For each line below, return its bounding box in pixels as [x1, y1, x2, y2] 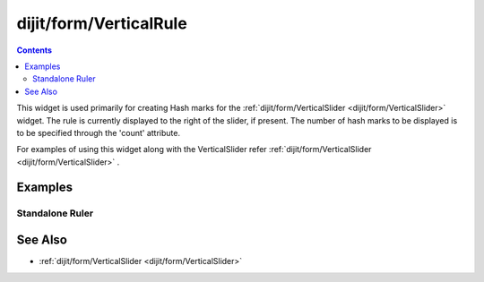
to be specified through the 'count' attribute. [16, 127, 181, 138]
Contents [16, 45, 53, 56]
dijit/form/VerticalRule [16, 13, 187, 33]
